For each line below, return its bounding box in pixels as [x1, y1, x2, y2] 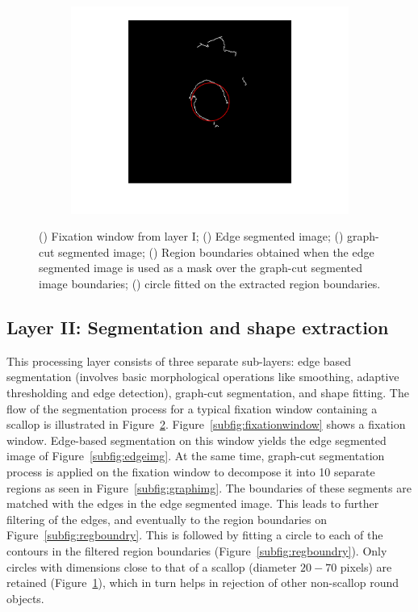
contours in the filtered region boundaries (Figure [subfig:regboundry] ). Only [6, 542, 387, 559]
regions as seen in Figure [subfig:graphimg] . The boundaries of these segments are [6, 479, 412, 496]
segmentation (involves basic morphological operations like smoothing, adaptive [6, 368, 399, 385]
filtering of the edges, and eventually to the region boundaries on [6, 510, 327, 527]
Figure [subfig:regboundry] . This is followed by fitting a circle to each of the [6, 526, 383, 543]
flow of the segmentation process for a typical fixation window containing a [6, 400, 378, 417]
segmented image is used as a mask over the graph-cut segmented [39, 259, 363, 276]
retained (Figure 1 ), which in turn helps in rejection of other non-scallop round [6, 574, 399, 591]
